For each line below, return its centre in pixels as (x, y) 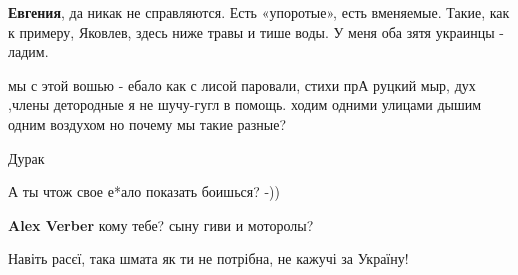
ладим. (28, 51)
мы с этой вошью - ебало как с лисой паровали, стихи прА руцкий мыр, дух (242, 84)
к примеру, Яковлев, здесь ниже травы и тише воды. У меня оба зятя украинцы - (256, 31)
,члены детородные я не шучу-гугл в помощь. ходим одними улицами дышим (245, 104)
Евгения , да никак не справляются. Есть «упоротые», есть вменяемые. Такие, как (259, 12)
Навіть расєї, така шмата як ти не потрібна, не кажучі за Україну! (208, 258)
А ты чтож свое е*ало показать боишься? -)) (144, 191)
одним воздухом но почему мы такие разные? (147, 123)
